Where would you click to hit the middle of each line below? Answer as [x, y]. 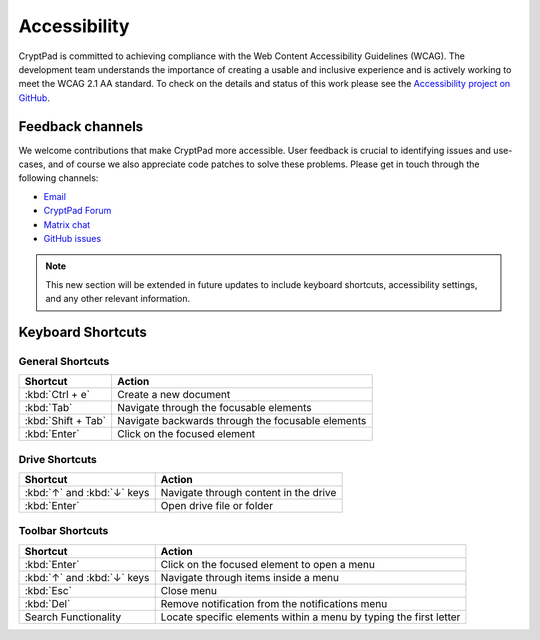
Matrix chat [67, 224]
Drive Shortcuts [57, 459]
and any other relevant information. [118, 299]
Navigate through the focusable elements [214, 408]
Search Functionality [73, 617]
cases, [32, 164]
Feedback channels [81, 126]
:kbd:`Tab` [48, 408]
